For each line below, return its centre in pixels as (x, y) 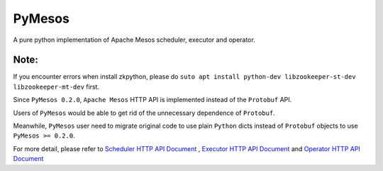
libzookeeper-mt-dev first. (56, 87)
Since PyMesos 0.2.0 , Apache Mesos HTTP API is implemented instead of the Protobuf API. (152, 100)
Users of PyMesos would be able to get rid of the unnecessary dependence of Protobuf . (144, 113)
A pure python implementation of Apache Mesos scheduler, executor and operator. (134, 40)
